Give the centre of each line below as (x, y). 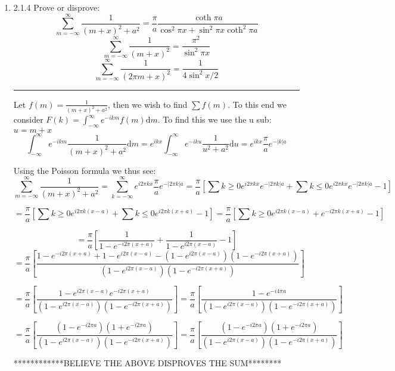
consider (28, 119)
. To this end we (257, 104)
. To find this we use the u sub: (214, 119)
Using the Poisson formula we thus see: (85, 170)
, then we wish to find (147, 104)
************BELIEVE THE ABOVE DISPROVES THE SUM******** (147, 362)
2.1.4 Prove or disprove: (57, 7)
